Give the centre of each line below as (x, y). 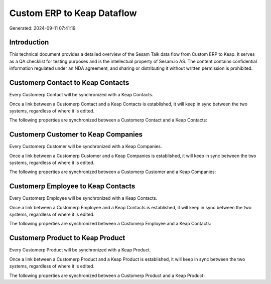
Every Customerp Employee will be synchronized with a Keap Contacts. (83, 198)
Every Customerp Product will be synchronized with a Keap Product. (80, 250)
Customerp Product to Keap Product (67, 238)
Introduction (29, 42)
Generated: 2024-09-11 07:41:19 (42, 28)
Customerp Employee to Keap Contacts (72, 186)
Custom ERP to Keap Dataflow (73, 13)
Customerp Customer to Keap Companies (76, 135)
